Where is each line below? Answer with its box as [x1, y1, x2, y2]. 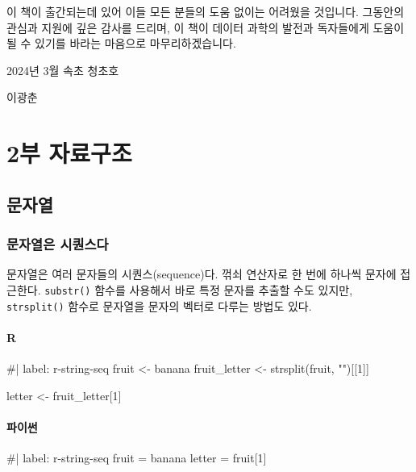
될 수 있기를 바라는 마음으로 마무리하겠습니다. [6, 35, 236, 52]
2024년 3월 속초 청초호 [6, 61, 119, 78]
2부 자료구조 [6, 136, 132, 169]
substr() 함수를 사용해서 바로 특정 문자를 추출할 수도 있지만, [44, 281, 353, 298]
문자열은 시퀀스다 [6, 234, 109, 254]
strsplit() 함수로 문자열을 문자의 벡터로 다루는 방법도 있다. [6, 297, 312, 314]
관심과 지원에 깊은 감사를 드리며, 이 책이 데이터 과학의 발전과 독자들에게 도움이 [6, 19, 405, 36]
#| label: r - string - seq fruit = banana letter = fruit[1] [6, 449, 267, 466]
